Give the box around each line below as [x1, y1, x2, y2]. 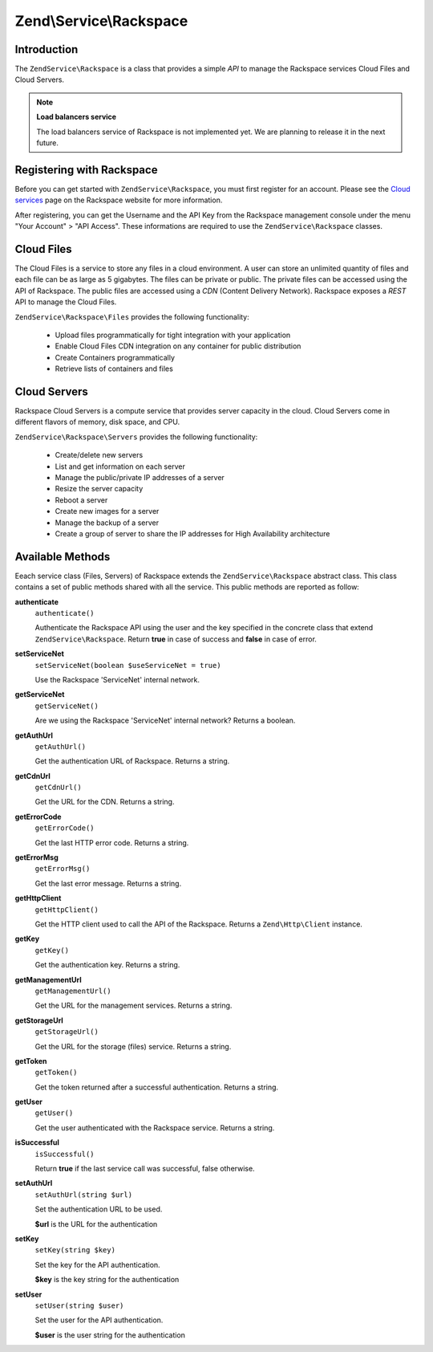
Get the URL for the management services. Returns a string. [34, 1000, 233, 1011]
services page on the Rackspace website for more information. [14, 195, 223, 205]
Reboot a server [55, 495, 108, 505]
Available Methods [14, 550, 111, 564]
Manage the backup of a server [55, 518, 160, 527]
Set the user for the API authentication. [34, 1315, 164, 1325]
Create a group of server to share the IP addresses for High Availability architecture [55, 528, 330, 538]
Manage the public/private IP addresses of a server [55, 472, 225, 482]
